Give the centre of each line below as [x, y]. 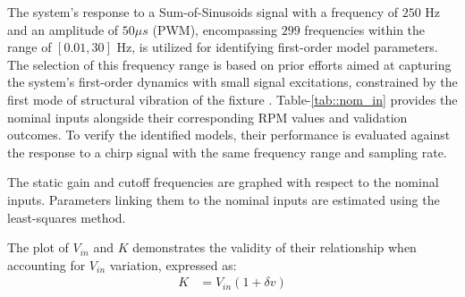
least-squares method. [67, 217]
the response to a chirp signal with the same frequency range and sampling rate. [227, 152]
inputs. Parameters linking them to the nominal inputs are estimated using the [224, 199]
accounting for [46, 264]
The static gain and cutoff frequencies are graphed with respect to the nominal [223, 182]
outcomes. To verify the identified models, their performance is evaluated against [229, 135]
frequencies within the [365, 29]
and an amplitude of [63, 29]
